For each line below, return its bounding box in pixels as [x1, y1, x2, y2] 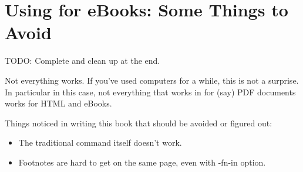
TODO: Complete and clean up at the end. [5, 54, 160, 67]
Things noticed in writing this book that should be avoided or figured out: [5, 116, 272, 129]
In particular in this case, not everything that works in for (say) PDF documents [5, 85, 296, 98]
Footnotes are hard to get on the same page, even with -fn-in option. [18, 156, 266, 168]
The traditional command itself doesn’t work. [18, 136, 182, 149]
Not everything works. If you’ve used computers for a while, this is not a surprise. [5, 74, 299, 86]
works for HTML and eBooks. [5, 97, 112, 109]
